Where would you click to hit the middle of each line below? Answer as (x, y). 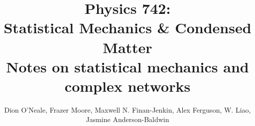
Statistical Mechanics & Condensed (127, 28)
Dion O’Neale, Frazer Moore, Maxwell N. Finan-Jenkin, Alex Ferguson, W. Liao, (127, 109)
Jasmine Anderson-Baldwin (127, 119)
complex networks (127, 86)
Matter (127, 47)
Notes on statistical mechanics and (127, 66)
